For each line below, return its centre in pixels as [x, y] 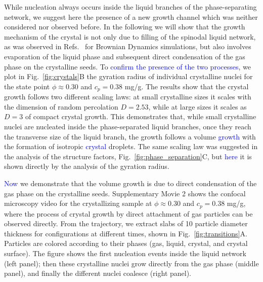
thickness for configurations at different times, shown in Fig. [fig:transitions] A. [126, 233]
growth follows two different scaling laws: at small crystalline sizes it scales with [128, 97]
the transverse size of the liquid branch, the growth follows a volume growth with [130, 136]
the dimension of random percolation [61, 106]
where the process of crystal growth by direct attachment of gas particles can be [128, 213]
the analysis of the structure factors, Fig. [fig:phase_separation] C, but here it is [128, 156]
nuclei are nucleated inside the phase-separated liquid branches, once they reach [128, 126]
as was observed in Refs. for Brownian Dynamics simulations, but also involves [128, 46]
